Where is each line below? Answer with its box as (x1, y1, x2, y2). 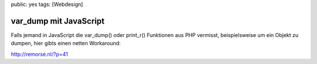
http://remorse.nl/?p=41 (11, 50, 69, 58)
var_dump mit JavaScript (11, 16, 105, 26)
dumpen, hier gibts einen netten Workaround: (11, 40, 121, 47)
